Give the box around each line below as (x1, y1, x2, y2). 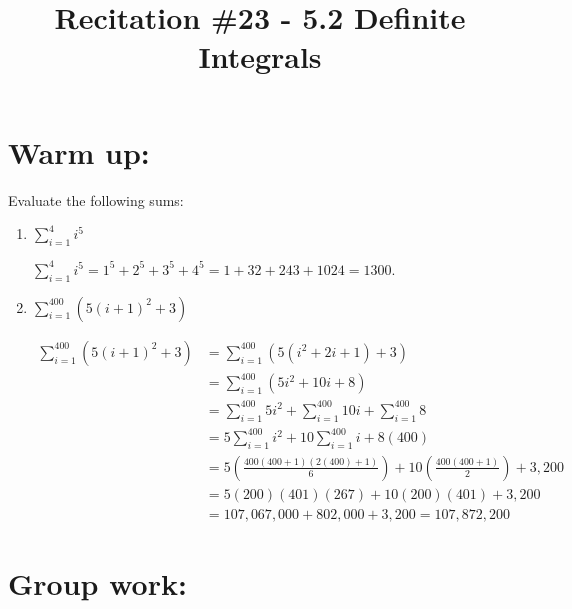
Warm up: (8, 131, 150, 172)
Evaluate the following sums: (8, 189, 184, 210)
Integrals (198, 36, 322, 77)
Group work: (8, 563, 187, 604)
